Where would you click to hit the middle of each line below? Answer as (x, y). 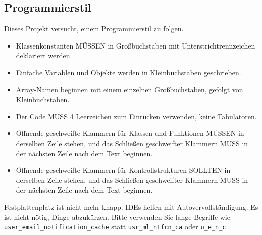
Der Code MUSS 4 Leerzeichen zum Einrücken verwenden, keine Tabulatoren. (136, 116)
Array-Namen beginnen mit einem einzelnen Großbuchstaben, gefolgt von (129, 89)
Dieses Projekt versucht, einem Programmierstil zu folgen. (94, 29)
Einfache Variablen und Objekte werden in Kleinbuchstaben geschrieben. (128, 72)
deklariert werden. (44, 55)
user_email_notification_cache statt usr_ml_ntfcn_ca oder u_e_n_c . (116, 227)
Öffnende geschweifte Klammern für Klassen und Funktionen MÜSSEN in (130, 133)
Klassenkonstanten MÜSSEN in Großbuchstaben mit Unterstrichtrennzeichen (136, 45)
